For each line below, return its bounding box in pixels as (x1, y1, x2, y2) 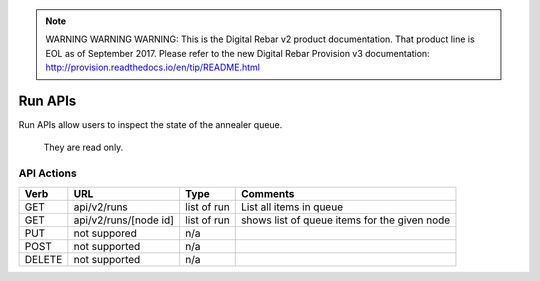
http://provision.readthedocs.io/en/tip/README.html (45, 61, 260, 74)
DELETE (24, 252, 63, 266)
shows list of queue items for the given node (240, 213, 451, 227)
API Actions (18, 166, 77, 180)
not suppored (73, 226, 137, 240)
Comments (240, 186, 295, 200)
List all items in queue (240, 200, 344, 214)
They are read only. (43, 141, 124, 154)
